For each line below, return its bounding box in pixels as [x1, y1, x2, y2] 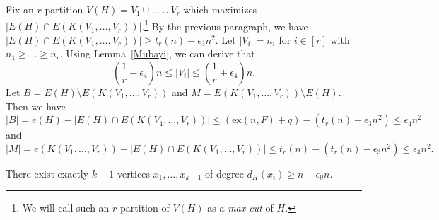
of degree [205, 166, 244, 180]
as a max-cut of [207, 200, 274, 215]
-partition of [117, 200, 170, 215]
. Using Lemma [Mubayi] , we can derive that [59, 46, 255, 61]
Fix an [6, 2, 34, 16]
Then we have [6, 98, 66, 113]
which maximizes [183, 2, 257, 16]
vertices [117, 166, 150, 180]
